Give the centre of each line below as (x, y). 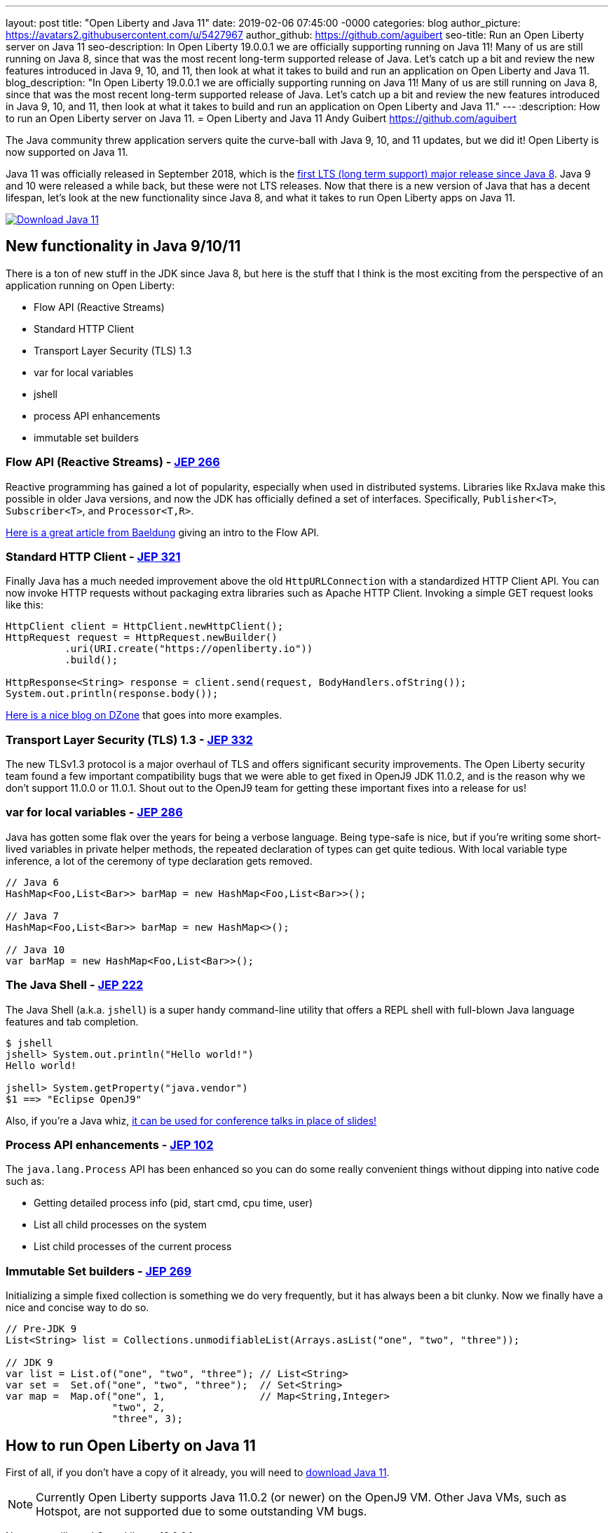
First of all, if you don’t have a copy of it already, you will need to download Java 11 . (198, 1472)
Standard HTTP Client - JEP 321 (93, 556)
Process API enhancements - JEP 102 (110, 1144)
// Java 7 (32, 916)
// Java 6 (32, 882)
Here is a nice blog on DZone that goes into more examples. (144, 715)
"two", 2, (138, 1408)
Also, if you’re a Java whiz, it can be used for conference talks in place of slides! (191, 1120)
